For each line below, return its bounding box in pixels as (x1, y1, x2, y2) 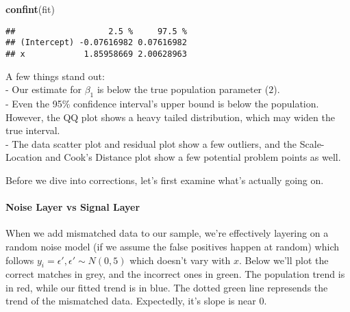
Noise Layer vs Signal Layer (5, 200, 140, 214)
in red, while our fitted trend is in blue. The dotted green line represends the (5, 280, 328, 294)
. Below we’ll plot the (239, 252, 329, 267)
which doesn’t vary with (129, 252, 231, 267)
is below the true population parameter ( (97, 82, 269, 96)
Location (5, 150, 42, 164)
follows (5, 252, 34, 267)
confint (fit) (5, 2, 55, 16)
